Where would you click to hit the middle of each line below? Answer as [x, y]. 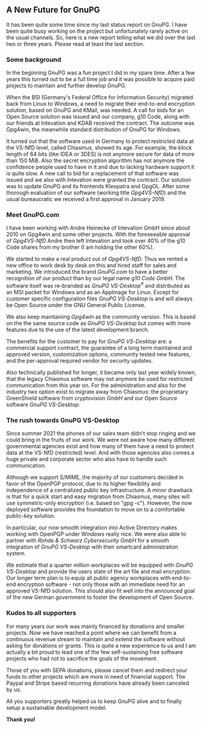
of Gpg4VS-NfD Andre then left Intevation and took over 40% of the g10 [96, 241]
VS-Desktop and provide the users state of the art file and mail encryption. [99, 572]
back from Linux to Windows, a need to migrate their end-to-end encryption [101, 104]
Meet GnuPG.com [33, 215]
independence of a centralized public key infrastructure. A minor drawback [99, 490]
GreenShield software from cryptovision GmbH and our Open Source [92, 398]
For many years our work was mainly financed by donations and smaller [96, 626]
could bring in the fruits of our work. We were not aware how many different [100, 440]
